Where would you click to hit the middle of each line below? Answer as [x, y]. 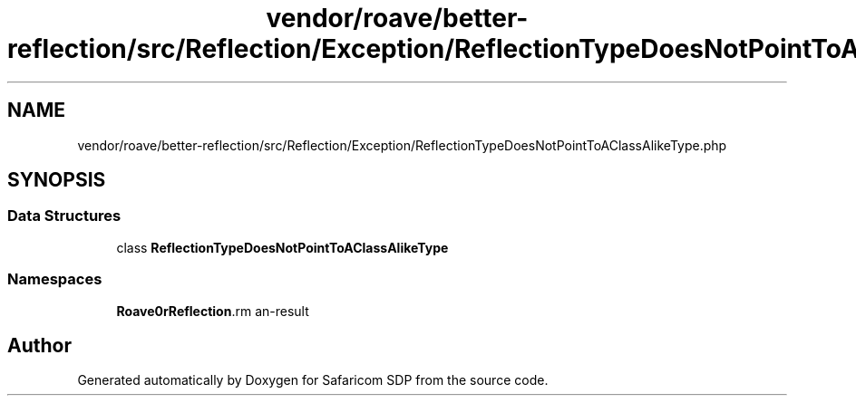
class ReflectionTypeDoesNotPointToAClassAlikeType [282, 247]
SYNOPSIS [57, 180]
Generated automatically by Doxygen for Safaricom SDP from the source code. [313, 380]
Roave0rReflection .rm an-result [213, 311]
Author [39, 345]
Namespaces [55, 279]
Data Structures [64, 216]
